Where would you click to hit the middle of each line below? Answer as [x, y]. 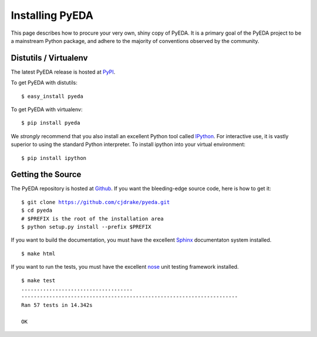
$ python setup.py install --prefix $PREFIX [87, 227]
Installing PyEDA [52, 15]
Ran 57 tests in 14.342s [57, 305]
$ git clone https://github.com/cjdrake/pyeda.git [96, 202]
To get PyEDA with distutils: [44, 83]
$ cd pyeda [37, 211]
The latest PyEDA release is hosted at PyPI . [63, 72]
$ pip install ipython [54, 158]
